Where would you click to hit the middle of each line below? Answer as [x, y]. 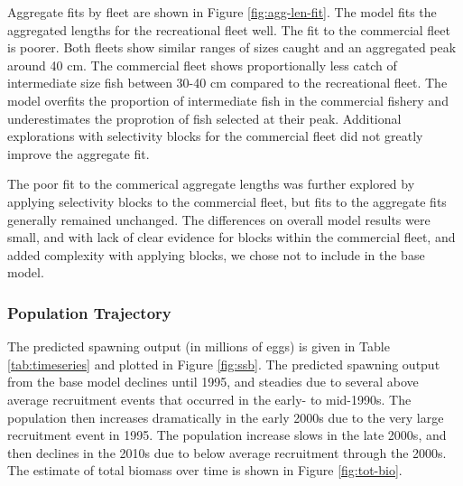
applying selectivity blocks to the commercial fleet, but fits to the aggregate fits [227, 201]
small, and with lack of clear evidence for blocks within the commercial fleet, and [231, 237]
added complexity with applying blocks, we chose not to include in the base [216, 254]
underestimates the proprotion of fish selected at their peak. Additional [204, 118]
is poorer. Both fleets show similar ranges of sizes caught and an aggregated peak [232, 47]
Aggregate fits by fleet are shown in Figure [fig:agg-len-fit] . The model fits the [222, 12]
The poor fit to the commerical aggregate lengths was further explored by [211, 184]
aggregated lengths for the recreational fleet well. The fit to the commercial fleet [229, 29]
